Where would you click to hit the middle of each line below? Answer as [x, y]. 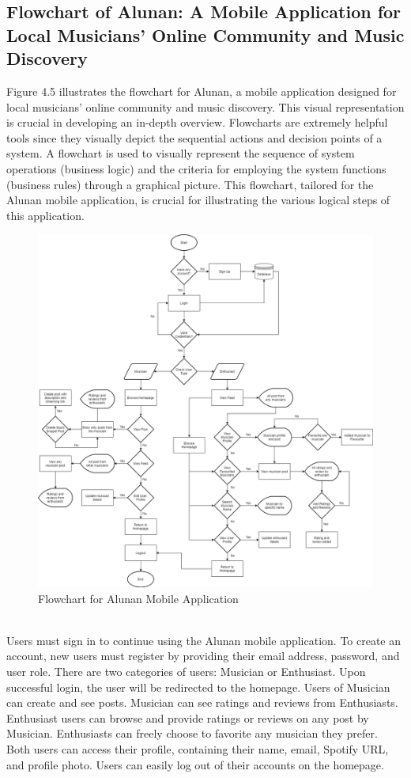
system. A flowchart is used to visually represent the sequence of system [181, 153]
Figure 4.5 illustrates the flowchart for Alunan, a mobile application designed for [202, 91]
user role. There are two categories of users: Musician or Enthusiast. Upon [186, 672]
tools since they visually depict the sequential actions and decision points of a [194, 137]
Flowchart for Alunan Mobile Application [138, 598]
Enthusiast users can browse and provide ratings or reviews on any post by [188, 717]
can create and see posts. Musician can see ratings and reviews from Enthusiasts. [202, 702]
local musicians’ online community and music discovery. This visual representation [205, 106]
